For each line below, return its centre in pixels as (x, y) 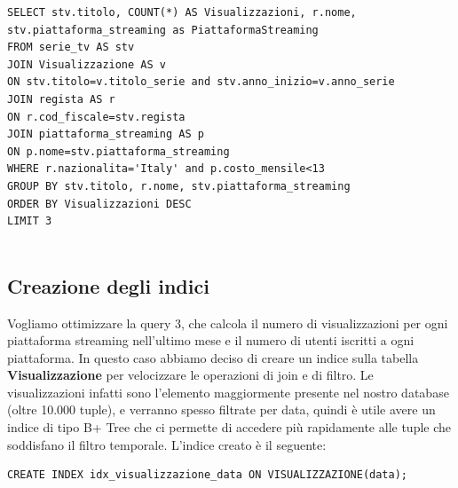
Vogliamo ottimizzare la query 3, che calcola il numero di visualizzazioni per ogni (228, 323)
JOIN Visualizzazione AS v (87, 64)
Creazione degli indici (108, 285)
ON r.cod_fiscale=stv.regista (96, 117)
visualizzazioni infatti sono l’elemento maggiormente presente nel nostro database (228, 392)
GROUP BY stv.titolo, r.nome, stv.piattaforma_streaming (179, 186)
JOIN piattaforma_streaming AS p (106, 134)
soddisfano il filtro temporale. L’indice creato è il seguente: (167, 444)
